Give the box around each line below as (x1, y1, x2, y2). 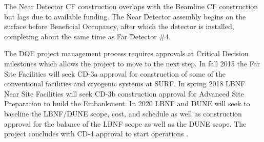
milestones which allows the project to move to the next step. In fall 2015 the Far (4, 58, 260, 68)
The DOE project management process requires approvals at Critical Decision (4, 48, 249, 59)
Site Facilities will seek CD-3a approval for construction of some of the (4, 68, 226, 79)
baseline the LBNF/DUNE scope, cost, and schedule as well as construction (4, 108, 242, 119)
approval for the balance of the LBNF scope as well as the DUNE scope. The (4, 118, 247, 129)
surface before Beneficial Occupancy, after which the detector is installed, (4, 21, 234, 32)
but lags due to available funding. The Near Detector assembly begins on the (4, 11, 246, 21)
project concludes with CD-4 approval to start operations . (4, 128, 189, 139)
